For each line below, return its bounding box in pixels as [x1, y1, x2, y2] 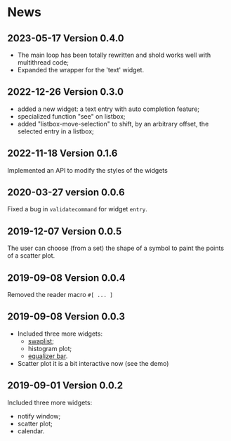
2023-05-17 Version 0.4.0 [7, 32, 124, 44]
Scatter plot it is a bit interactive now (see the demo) [17, 359, 169, 367]
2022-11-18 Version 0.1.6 [7, 147, 118, 159]
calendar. [17, 426, 45, 435]
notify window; [17, 412, 61, 420]
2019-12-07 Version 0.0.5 [7, 225, 122, 237]
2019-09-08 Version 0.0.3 [7, 310, 125, 323]
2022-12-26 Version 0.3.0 [7, 86, 124, 98]
